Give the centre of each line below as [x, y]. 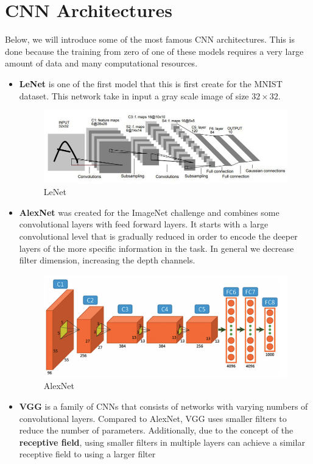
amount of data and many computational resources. [101, 63]
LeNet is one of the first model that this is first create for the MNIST [151, 83]
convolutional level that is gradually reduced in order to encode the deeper [158, 236]
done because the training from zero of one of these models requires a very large [154, 51]
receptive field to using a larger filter [87, 454]
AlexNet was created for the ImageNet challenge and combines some [149, 212]
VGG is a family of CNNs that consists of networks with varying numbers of [164, 406]
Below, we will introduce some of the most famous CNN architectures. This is [150, 39]
